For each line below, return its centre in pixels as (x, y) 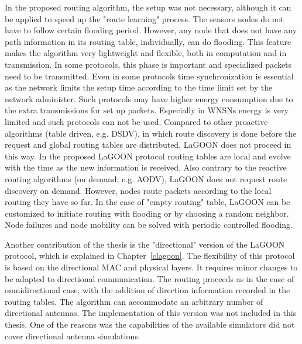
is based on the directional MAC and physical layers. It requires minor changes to (151, 267)
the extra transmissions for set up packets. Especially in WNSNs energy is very (147, 110)
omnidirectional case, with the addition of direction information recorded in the (147, 290)
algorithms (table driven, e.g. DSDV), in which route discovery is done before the (151, 133)
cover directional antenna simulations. (73, 336)
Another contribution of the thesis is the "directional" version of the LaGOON (145, 244)
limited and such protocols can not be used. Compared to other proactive (136, 121)
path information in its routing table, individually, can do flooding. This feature (148, 41)
